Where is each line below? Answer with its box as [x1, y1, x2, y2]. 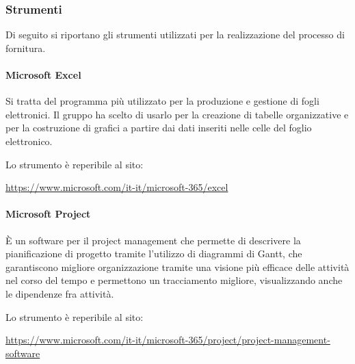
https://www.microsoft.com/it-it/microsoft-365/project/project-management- [5, 333, 330, 347]
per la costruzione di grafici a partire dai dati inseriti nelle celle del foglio [5, 120, 312, 135]
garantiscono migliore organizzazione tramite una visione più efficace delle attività [5, 259, 350, 274]
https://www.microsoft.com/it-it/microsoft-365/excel [5, 180, 228, 194]
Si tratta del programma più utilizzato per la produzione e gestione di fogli [5, 94, 319, 108]
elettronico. [5, 133, 53, 148]
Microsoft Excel [5, 68, 81, 81]
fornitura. [5, 40, 46, 55]
